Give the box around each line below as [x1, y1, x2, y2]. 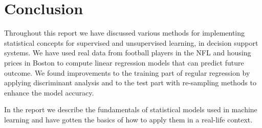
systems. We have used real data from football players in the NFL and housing [4, 47, 251, 58]
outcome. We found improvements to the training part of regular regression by [4, 67, 250, 78]
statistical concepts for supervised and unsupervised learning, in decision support [4, 37, 258, 48]
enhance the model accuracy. [4, 87, 94, 98]
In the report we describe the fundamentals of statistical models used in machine [4, 104, 257, 115]
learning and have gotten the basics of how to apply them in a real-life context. [4, 114, 253, 124]
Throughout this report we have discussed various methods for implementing [4, 27, 245, 38]
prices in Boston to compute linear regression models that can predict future [4, 57, 244, 68]
